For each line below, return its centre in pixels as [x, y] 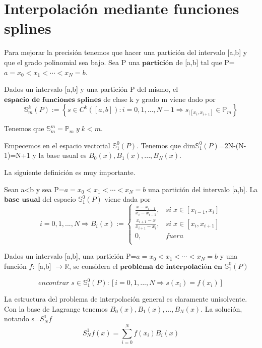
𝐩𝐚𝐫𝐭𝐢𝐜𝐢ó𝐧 [158, 63]
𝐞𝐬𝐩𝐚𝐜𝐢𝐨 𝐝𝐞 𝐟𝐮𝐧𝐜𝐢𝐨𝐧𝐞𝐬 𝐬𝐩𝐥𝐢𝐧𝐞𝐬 [53, 100]
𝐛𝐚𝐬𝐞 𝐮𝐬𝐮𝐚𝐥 [22, 200]
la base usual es [62, 155]
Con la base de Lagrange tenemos [56, 308]
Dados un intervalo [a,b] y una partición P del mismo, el [91, 89]
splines [28, 28]
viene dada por [127, 199]
